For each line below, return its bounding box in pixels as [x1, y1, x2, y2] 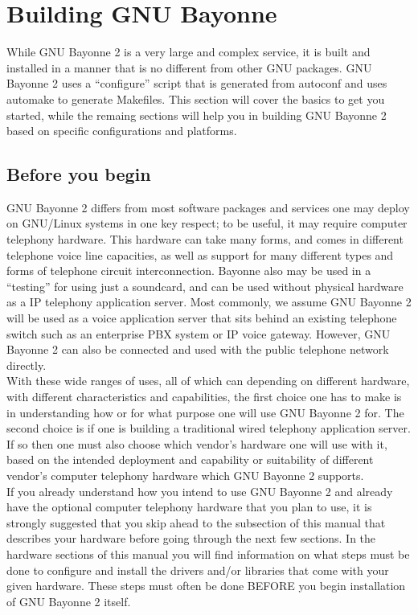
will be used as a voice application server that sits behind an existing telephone [6, 310, 397, 326]
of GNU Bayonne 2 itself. [6, 592, 131, 609]
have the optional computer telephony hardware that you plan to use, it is [6, 498, 372, 515]
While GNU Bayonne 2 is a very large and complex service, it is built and [6, 43, 371, 60]
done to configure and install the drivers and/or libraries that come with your [6, 561, 389, 578]
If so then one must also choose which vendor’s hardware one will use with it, [6, 435, 387, 452]
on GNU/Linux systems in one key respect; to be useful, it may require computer [6, 215, 408, 232]
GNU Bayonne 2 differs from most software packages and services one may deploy [6, 199, 410, 215]
